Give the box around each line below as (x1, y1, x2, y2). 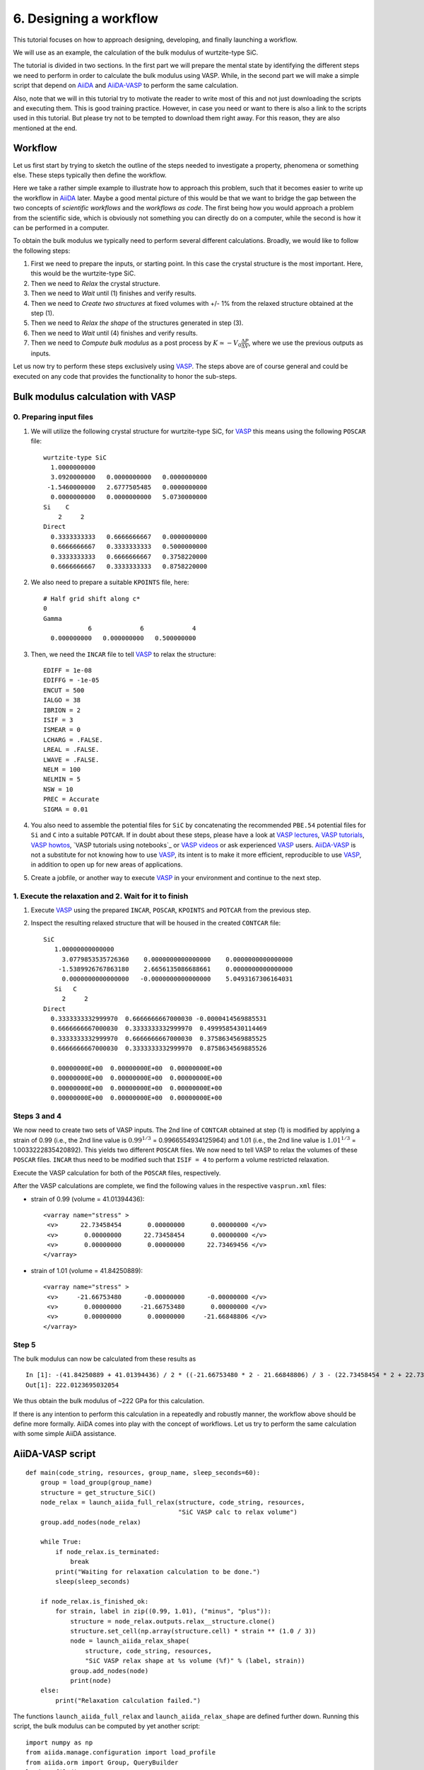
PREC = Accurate (43, 795, 100, 804)
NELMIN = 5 (43, 775, 81, 784)
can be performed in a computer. (13, 223, 110, 232)
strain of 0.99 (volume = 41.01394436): (30, 1194, 145, 1203)
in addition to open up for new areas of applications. (30, 860, 183, 869)
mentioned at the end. (13, 124, 78, 132)
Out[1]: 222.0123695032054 (25, 1381, 119, 1389)
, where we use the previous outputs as (248, 338, 364, 347)
